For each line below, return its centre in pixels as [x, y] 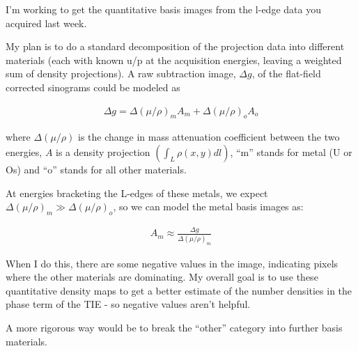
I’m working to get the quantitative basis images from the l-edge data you [163, 9]
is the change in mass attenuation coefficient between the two [209, 137]
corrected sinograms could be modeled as [93, 87]
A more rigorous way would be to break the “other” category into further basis [174, 327]
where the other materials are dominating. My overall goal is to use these [162, 277]
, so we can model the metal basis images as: [208, 206]
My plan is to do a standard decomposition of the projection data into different [175, 46]
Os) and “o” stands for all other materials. [96, 169]
